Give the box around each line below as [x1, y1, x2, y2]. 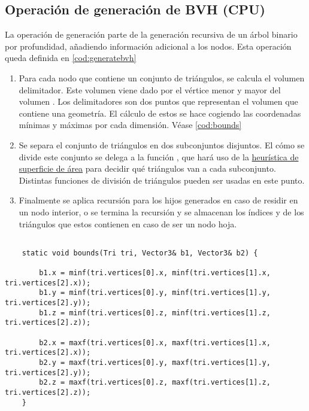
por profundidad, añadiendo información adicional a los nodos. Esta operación [5, 39, 292, 52]
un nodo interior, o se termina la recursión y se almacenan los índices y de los [19, 205, 304, 218]
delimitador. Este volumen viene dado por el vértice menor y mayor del [19, 83, 281, 96]
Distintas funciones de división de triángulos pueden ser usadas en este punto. [19, 173, 305, 186]
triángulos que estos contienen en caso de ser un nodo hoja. [19, 217, 237, 230]
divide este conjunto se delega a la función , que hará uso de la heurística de [19, 150, 299, 163]
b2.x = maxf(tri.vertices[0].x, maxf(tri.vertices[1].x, [39, 338, 271, 347]
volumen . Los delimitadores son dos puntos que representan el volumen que [19, 95, 298, 108]
